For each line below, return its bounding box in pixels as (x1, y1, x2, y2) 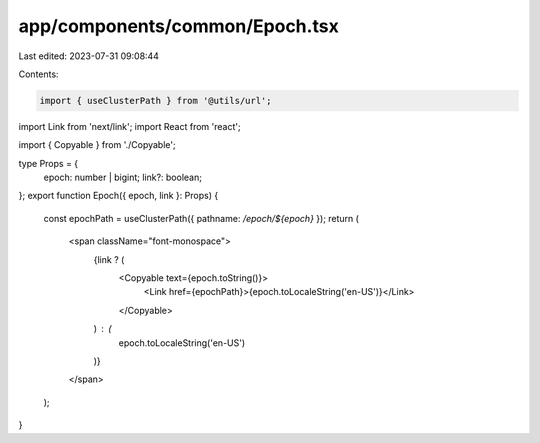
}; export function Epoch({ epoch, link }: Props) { (18, 190, 219, 202)
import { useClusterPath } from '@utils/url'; (39, 95, 272, 106)
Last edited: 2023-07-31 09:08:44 (18, 50, 160, 62)
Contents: (18, 68, 59, 80)
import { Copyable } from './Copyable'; (18, 139, 176, 151)
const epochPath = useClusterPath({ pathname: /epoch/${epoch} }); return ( (43, 212, 360, 224)
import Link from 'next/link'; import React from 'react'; (18, 120, 241, 132)
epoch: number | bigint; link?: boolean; (43, 171, 202, 184)
